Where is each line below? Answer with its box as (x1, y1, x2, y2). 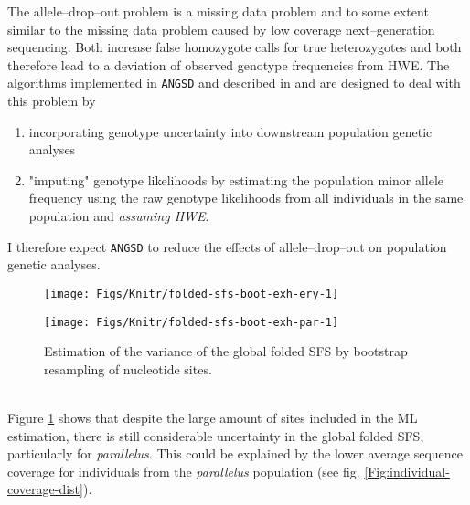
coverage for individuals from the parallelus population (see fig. (7, 461, 360, 480)
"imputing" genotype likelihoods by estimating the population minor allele (28, 170, 444, 189)
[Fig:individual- (364, 461, 450, 480)
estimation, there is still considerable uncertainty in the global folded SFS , (7, 426, 424, 445)
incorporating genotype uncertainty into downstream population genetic (28, 121, 433, 141)
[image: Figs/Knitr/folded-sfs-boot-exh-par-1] (44, 315, 339, 329)
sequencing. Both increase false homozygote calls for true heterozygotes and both (7, 37, 462, 57)
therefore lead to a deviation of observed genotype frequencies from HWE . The (7, 55, 450, 74)
